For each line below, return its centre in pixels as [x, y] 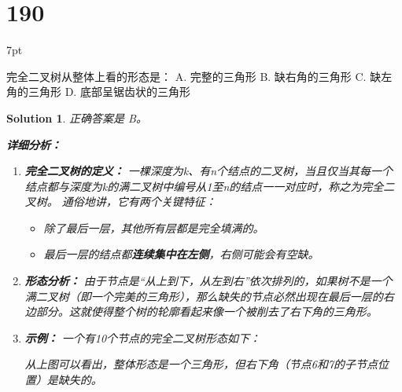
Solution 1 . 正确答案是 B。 [77, 117]
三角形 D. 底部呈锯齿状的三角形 [109, 92]
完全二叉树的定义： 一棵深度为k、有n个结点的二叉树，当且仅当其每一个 [209, 171]
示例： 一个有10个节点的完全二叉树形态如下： [143, 337]
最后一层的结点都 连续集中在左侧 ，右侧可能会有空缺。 [181, 254]
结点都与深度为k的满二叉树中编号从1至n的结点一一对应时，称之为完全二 [210, 186]
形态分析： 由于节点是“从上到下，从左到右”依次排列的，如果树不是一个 [208, 281]
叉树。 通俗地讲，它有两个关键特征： [120, 201]
